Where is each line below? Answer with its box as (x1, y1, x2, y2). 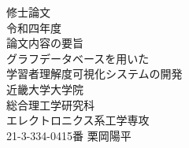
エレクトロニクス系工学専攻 (6, 112, 150, 128)
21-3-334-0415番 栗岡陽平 (6, 127, 132, 143)
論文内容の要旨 (6, 35, 83, 51)
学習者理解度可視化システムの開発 (6, 65, 183, 82)
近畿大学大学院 (6, 80, 83, 97)
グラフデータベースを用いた (6, 50, 150, 66)
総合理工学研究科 (6, 96, 94, 113)
